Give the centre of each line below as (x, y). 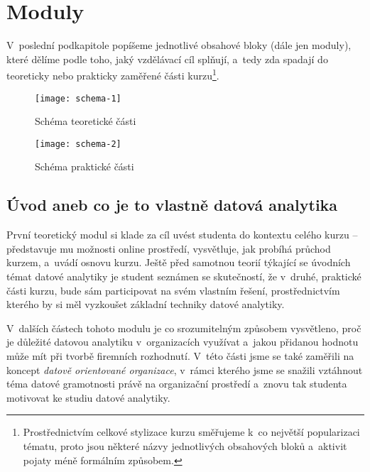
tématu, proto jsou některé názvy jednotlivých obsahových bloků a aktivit (185, 445)
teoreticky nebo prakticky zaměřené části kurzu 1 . (113, 74)
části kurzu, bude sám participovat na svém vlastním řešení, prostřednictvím (173, 290)
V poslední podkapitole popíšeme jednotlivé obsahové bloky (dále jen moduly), (179, 45)
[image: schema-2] (78, 144)
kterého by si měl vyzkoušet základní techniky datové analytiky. (146, 304)
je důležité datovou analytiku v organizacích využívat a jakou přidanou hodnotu (183, 342)
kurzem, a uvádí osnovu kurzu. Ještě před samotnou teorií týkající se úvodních (179, 262)
